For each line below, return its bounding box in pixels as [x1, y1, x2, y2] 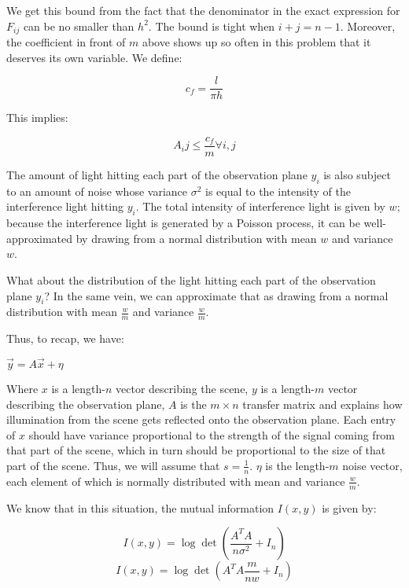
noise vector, [342, 457, 403, 473]
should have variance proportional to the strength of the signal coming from [28, 426, 395, 443]
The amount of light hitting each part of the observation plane [6, 166, 308, 182]
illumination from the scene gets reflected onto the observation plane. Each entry [6, 411, 396, 428]
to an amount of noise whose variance [6, 182, 188, 199]
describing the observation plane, [6, 395, 165, 412]
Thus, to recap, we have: [6, 330, 124, 347]
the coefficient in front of [6, 34, 126, 50]
